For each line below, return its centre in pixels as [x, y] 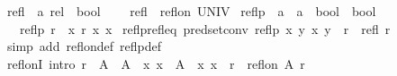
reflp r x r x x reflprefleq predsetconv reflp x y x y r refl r [205, 28]
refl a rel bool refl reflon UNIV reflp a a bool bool [191, 11]
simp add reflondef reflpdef [84, 46]
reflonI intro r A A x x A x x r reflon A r [156, 63]
